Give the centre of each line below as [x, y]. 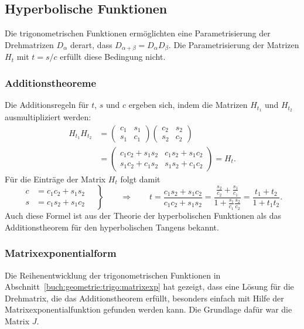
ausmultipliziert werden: [48, 116]
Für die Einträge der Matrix [55, 179]
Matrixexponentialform [61, 253]
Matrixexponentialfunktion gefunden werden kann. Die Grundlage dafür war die [148, 309]
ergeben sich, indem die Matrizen [188, 105]
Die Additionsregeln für [47, 105]
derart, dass [91, 44]
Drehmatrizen [29, 44]
